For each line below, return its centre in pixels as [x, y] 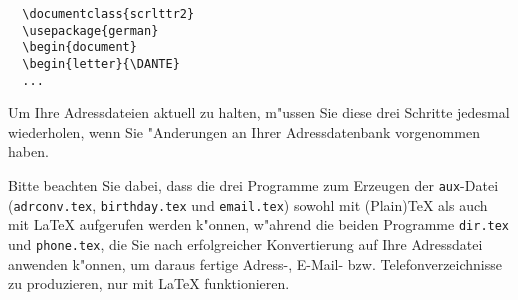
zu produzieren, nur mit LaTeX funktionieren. [149, 283]
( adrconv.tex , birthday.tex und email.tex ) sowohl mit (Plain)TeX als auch [248, 204]
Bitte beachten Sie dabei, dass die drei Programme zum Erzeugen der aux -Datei [253, 185]
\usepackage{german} [90, 30]
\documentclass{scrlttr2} [108, 14]
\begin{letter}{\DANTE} [101, 63]
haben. [28, 151]
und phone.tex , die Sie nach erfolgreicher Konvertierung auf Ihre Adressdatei [245, 244]
